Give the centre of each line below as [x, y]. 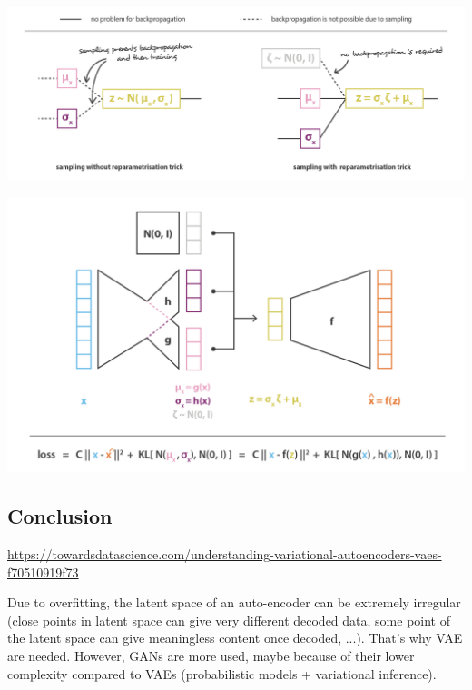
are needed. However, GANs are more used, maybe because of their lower [211, 656]
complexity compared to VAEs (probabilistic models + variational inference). [222, 673]
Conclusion [60, 516]
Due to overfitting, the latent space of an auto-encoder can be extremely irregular [234, 602]
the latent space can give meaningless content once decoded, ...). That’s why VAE [235, 638]
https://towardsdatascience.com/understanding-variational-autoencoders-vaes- [225, 554]
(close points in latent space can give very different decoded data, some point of [229, 620]
